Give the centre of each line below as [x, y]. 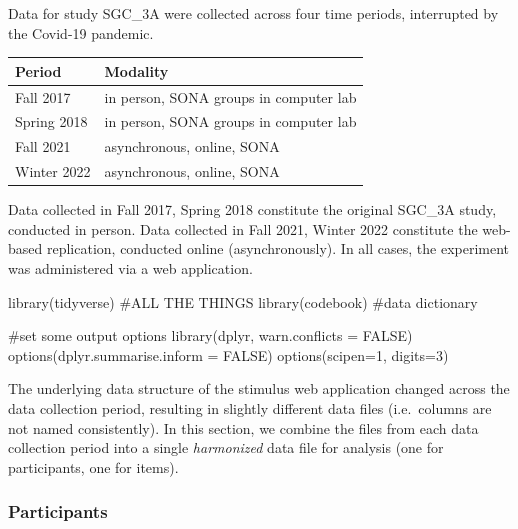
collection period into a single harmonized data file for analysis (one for [226, 447]
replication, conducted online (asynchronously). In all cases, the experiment [278, 248]
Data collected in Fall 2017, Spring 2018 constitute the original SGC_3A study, [252, 209]
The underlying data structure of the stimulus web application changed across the [259, 388]
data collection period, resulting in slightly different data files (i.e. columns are [250, 407]
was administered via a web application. [130, 267]
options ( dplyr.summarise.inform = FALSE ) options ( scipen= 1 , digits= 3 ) [228, 354]
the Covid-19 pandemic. [81, 32]
